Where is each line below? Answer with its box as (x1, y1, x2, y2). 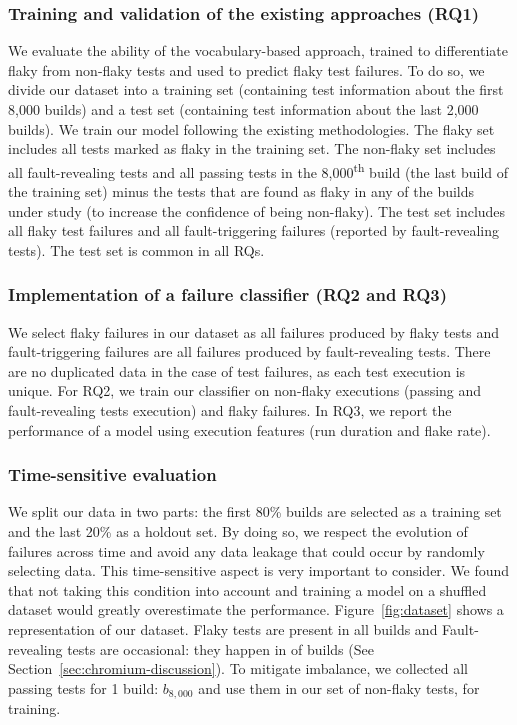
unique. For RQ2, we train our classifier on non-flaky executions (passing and (8, 380, 482, 401)
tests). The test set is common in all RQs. (8, 239, 265, 260)
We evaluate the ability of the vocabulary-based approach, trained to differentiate (8, 40, 508, 61)
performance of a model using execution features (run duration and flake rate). (8, 419, 491, 440)
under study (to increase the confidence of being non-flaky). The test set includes (8, 200, 506, 221)
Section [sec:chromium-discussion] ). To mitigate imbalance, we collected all (8, 658, 468, 679)
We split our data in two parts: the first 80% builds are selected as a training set (8, 501, 502, 522)
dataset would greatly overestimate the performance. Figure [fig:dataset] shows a (8, 599, 504, 620)
